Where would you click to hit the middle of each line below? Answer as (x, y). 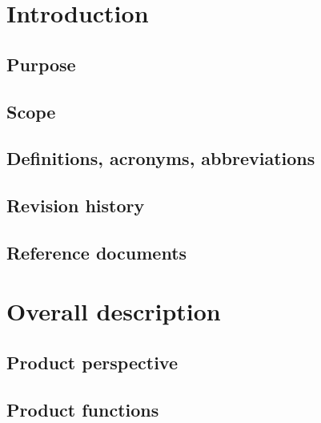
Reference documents (97, 252)
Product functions (83, 409)
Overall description (114, 311)
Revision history (76, 205)
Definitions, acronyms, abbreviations (161, 158)
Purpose (41, 64)
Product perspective (92, 363)
